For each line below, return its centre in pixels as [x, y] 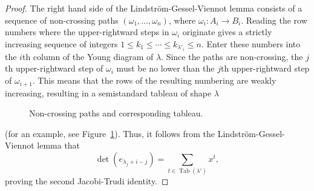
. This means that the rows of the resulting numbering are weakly [154, 80]
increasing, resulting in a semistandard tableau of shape [108, 92]
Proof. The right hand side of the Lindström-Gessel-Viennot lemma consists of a [154, 8]
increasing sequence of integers [61, 43]
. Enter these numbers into [251, 43]
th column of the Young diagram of [88, 56]
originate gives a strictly [227, 32]
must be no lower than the [165, 68]
